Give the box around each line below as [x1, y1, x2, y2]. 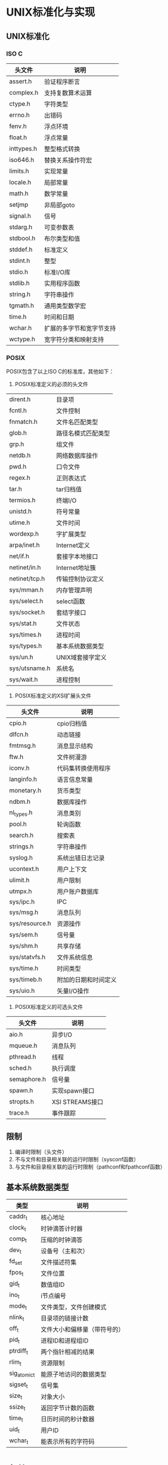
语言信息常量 [57, 775, 94, 784]
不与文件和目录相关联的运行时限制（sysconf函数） [14, 1155, 139, 1163]
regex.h [9, 473, 31, 482]
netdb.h [9, 451, 31, 460]
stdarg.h [9, 222, 33, 231]
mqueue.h [9, 1041, 38, 1050]
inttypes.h [9, 144, 38, 152]
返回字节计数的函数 [41, 1403, 95, 1412]
